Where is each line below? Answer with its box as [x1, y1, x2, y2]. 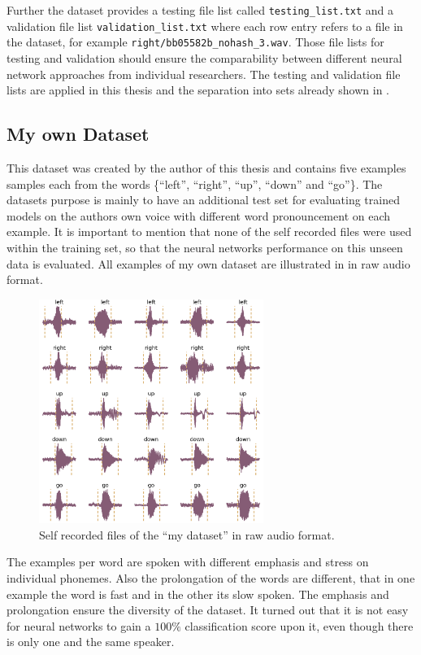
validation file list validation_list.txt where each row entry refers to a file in [7, 17, 403, 34]
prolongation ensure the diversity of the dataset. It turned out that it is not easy [7, 601, 409, 618]
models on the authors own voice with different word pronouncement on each [7, 207, 391, 224]
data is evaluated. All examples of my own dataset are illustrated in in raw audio [7, 255, 410, 272]
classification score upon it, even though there [184, 617, 414, 634]
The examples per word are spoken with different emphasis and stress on [7, 553, 369, 570]
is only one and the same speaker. [7, 633, 175, 650]
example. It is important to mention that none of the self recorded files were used [7, 223, 412, 240]
